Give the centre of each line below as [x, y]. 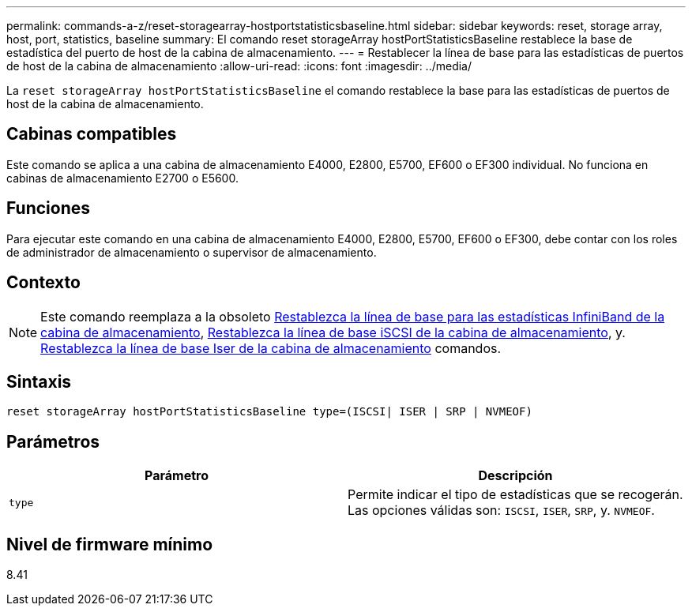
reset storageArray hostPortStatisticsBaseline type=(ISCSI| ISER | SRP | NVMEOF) [269, 412]
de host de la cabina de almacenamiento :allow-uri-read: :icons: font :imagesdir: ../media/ [239, 66]
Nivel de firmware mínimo [110, 544]
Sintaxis [39, 381]
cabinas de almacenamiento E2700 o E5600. [122, 178]
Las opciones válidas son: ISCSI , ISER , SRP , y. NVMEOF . [501, 511]
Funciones [49, 208]
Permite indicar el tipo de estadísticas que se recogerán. [515, 495]
